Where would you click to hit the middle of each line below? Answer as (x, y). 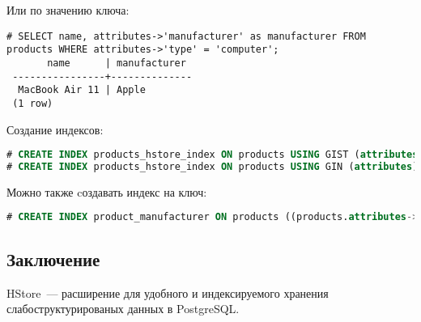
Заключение (53, 258)
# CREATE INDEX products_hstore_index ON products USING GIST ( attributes (213, 155)
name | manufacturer (117, 63)
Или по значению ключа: (68, 10)
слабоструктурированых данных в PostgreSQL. (123, 309)
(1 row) (33, 103)
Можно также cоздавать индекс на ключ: (107, 191)
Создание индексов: (55, 129)
